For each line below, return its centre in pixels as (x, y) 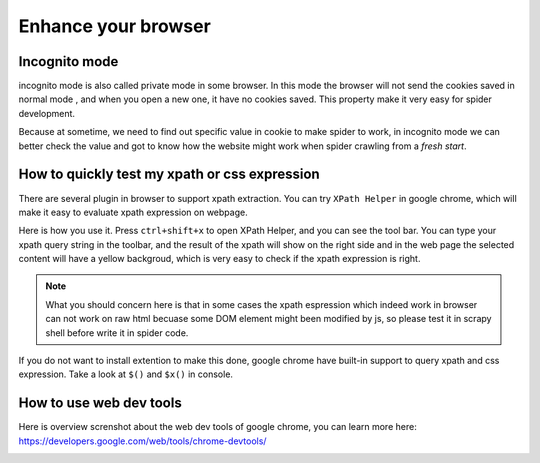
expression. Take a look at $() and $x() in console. (126, 374)
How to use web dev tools (100, 403)
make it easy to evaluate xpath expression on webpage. (133, 212)
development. (46, 113)
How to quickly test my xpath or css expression (169, 174)
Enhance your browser (115, 26)
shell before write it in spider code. (117, 332)
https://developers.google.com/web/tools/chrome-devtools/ (142, 441)
